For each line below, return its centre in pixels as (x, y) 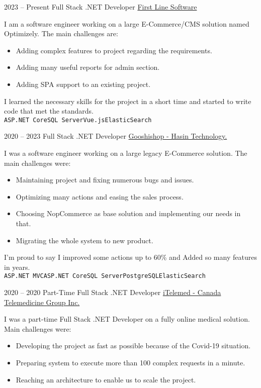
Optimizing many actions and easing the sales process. (100, 196)
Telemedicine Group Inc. (42, 302)
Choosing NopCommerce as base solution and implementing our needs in (128, 213)
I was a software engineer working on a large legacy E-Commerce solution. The (126, 153)
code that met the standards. (49, 111)
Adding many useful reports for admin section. (88, 67)
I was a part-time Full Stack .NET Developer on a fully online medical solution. (127, 319)
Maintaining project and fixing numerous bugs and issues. (105, 180)
